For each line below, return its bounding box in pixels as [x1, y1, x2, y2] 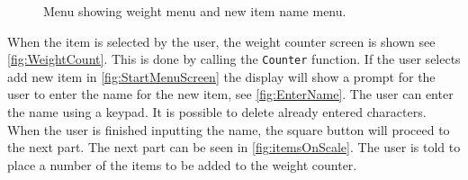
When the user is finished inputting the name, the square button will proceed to [7, 120, 450, 139]
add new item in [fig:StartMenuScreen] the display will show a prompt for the [7, 67, 436, 85]
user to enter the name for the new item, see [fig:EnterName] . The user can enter [7, 85, 454, 103]
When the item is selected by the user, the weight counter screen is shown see [7, 31, 436, 50]
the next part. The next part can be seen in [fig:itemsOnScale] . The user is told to [7, 138, 461, 157]
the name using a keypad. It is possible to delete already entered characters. [7, 103, 427, 121]
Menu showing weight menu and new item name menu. [43, 2, 346, 20]
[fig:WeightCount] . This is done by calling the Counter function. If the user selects [7, 49, 461, 68]
